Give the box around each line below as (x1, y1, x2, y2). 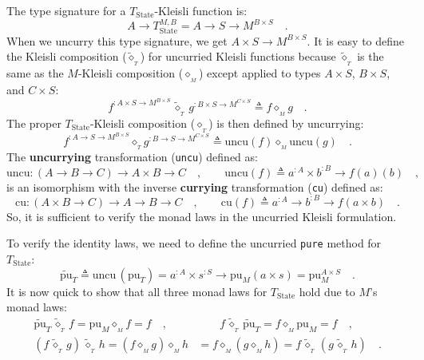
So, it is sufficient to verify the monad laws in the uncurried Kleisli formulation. (6, 208, 397, 224)
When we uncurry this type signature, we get (6, 32, 228, 49)
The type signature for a (6, 2, 126, 18)
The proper (6, 114, 61, 131)
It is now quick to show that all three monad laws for (6, 283, 267, 299)
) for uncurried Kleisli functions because (140, 48, 336, 65)
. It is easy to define (307, 32, 405, 49)
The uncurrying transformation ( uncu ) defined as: (6, 148, 258, 165)
